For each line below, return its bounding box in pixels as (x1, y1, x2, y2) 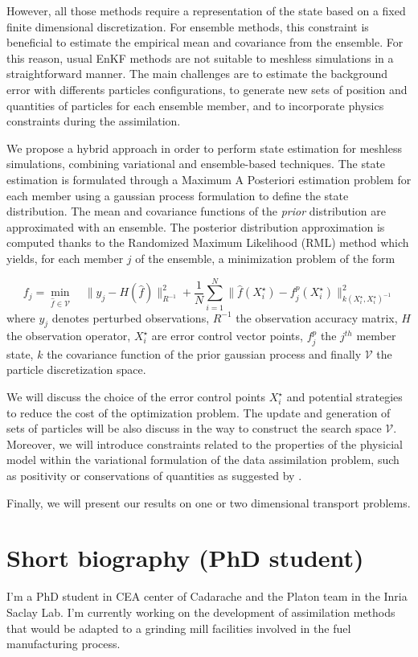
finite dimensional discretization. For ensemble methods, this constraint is (6, 18, 369, 35)
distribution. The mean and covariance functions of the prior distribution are (6, 203, 386, 220)
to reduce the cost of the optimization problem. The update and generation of (6, 404, 391, 421)
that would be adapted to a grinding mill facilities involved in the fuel (6, 619, 351, 636)
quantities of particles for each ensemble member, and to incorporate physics (6, 96, 384, 113)
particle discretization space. (6, 361, 146, 378)
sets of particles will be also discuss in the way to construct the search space (6, 420, 382, 437)
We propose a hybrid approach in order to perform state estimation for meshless (6, 139, 402, 156)
